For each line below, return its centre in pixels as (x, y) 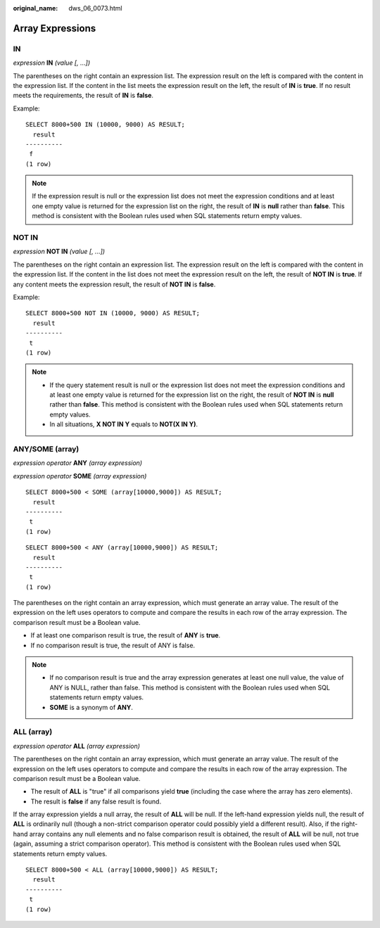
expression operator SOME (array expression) (80, 476)
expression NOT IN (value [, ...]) (59, 252)
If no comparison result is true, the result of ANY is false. (113, 645)
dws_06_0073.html (95, 8)
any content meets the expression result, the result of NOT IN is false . (114, 284)
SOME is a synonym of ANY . (91, 707)
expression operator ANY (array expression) (78, 463)
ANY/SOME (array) (46, 449)
